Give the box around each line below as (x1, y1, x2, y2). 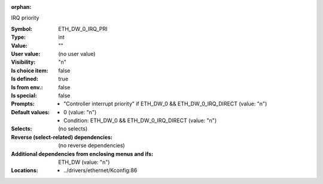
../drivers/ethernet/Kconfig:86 (63, 167, 138, 174)
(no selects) (58, 125, 88, 132)
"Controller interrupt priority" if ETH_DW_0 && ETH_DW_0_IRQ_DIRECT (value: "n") (63, 100, 267, 107)
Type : (11, 33, 26, 41)
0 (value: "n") (63, 108, 97, 116)
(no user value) (58, 50, 96, 57)
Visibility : (11, 58, 36, 66)
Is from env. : (11, 83, 43, 91)
